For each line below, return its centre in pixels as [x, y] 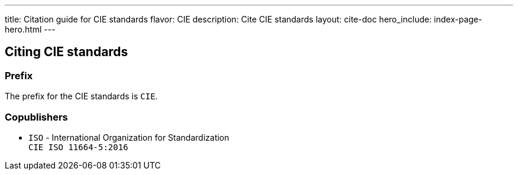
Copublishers [36, 117]
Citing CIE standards [67, 52]
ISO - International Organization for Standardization [129, 137]
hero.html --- [30, 29]
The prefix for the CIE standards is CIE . [81, 96]
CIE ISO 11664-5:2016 [78, 147]
